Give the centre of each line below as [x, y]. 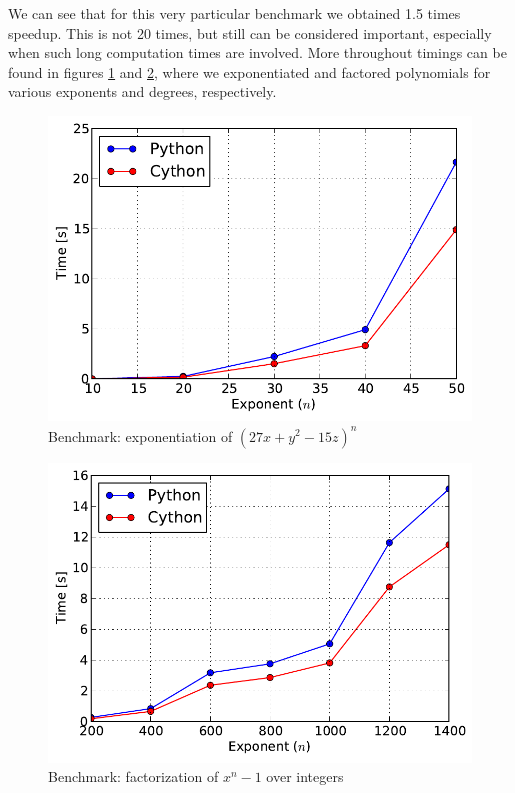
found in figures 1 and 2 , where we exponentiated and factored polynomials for [249, 71]
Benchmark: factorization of [133, 776]
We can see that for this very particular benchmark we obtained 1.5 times [234, 13]
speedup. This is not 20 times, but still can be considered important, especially [250, 32]
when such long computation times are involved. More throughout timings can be [257, 52]
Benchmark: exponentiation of [140, 435]
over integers [305, 776]
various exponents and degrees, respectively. [142, 91]
